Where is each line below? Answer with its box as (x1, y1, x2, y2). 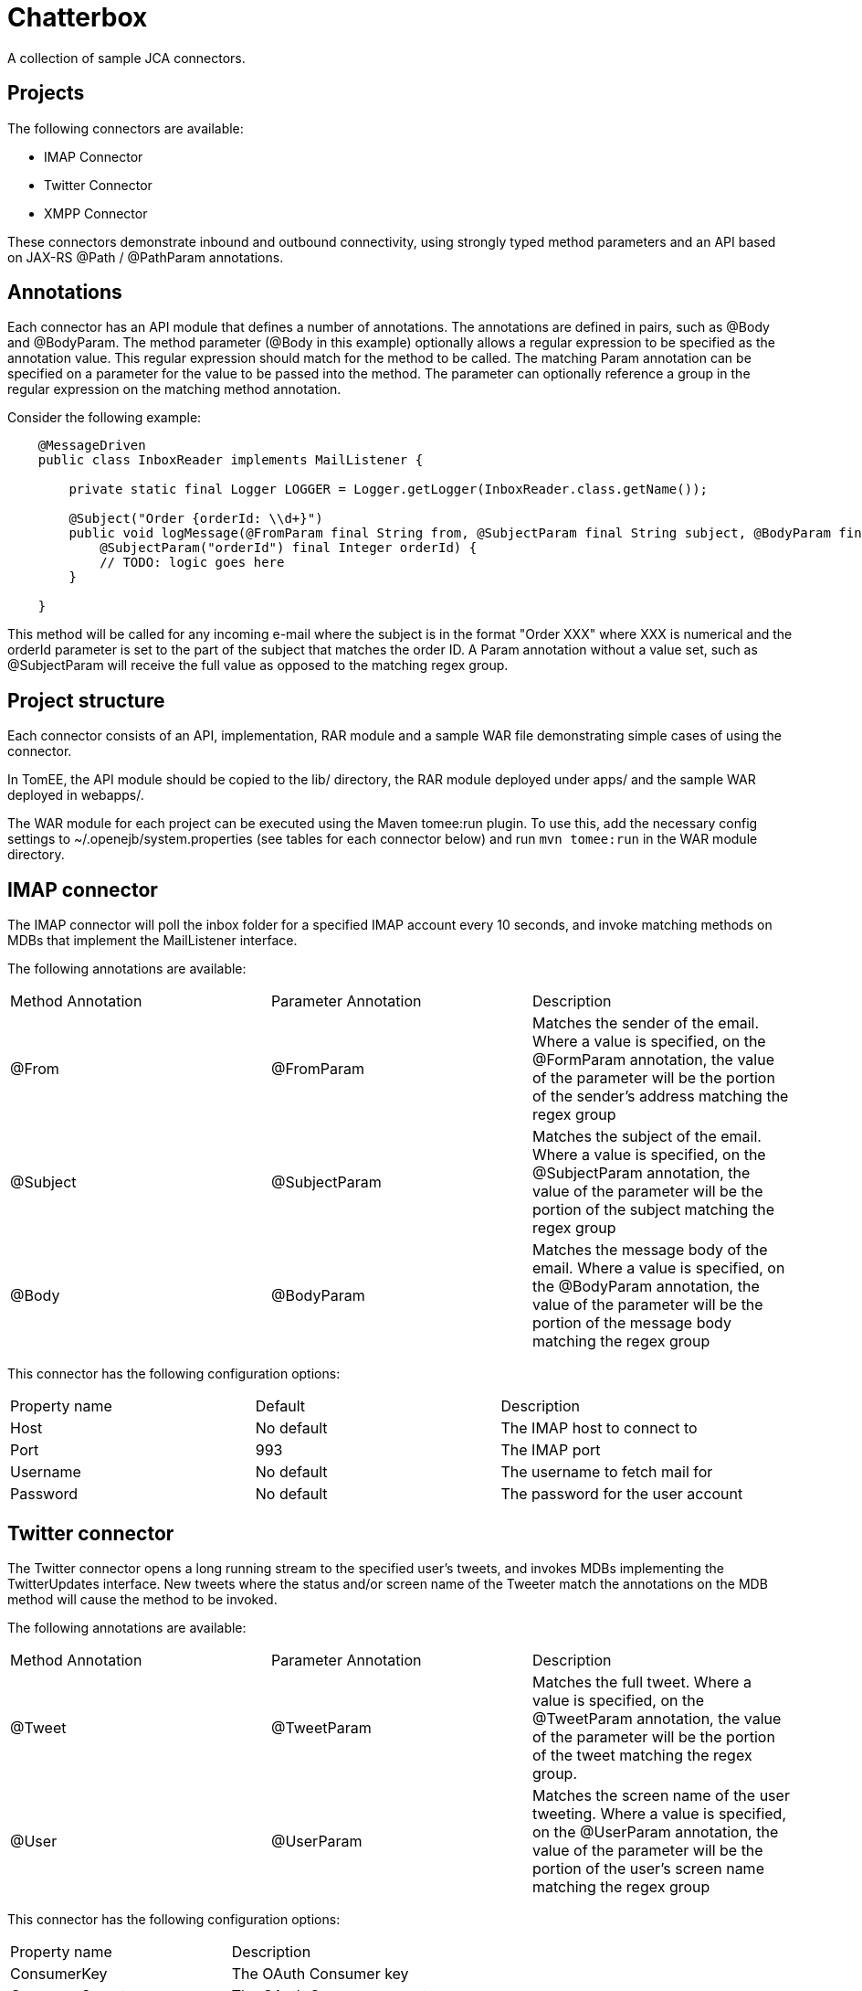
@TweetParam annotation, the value (531, 1709, 782, 1728)
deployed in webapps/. (7, 787, 144, 804)
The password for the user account (500, 1485, 743, 1504)
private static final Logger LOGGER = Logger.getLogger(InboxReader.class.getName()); (68, 482, 709, 497)
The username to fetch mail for (500, 1463, 713, 1482)
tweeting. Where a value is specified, (531, 1804, 787, 1823)
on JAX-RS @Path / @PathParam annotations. (7, 249, 284, 265)
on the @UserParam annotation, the (531, 1822, 779, 1841)
